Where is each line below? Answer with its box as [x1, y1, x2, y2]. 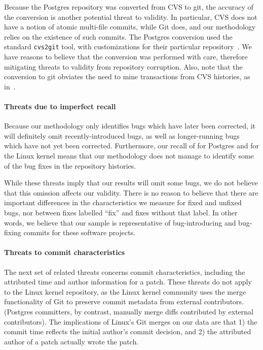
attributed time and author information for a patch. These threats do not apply [4, 276, 252, 287]
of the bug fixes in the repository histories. [4, 160, 136, 171]
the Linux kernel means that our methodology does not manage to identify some [4, 150, 254, 161]
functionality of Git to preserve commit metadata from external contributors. [4, 296, 244, 307]
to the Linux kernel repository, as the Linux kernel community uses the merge [4, 286, 246, 297]
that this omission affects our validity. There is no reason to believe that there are [4, 187, 258, 198]
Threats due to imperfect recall [4, 101, 116, 111]
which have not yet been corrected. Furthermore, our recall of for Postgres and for [4, 140, 259, 151]
